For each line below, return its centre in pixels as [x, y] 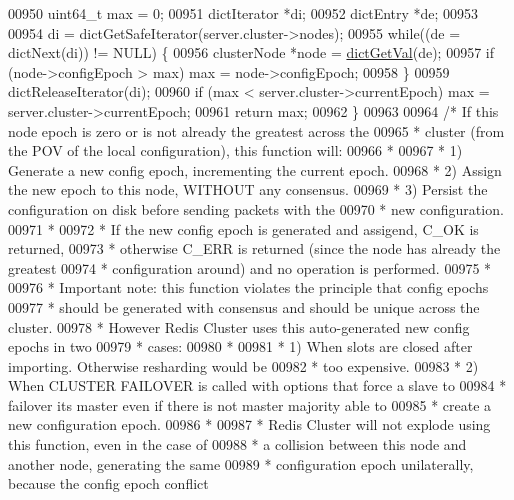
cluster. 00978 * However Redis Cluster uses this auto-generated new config [239, 326]
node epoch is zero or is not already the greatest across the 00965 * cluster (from [256, 130]
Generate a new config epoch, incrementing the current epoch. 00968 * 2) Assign [255, 169]
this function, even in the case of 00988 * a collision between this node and [237, 444]
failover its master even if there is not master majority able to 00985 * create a [250, 404]
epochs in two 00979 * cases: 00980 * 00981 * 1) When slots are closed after [240, 346]
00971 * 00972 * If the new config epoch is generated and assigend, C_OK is [243, 228]
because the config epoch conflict [108, 483]
